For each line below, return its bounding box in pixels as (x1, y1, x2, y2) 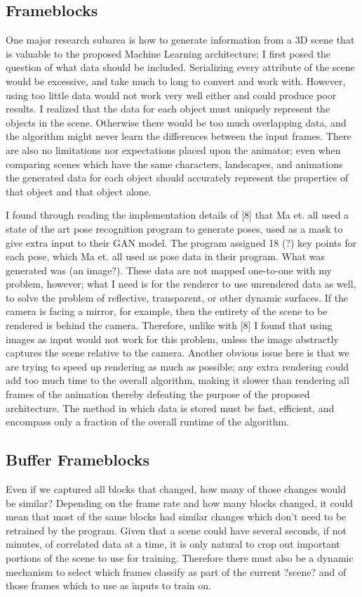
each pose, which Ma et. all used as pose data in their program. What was (6, 249, 326, 264)
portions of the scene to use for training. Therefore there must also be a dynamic (6, 551, 354, 565)
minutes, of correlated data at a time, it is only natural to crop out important (6, 537, 340, 551)
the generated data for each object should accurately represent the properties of (6, 170, 349, 185)
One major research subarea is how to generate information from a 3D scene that (6, 32, 355, 47)
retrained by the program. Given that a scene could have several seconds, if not (6, 522, 347, 537)
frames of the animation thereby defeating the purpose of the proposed (6, 387, 310, 402)
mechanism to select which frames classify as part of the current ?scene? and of (6, 564, 347, 579)
